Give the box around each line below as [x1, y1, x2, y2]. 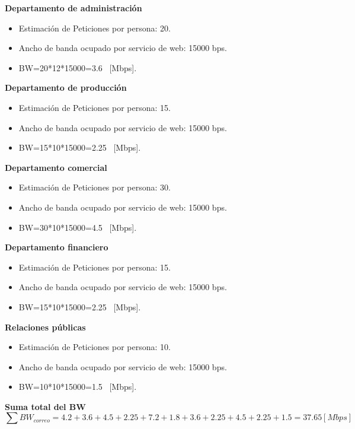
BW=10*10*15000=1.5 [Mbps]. [18, 380, 137, 393]
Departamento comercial [5, 161, 107, 173]
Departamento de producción [5, 81, 127, 94]
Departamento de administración [5, 2, 142, 14]
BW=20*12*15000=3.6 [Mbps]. [18, 61, 137, 74]
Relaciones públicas [5, 320, 86, 333]
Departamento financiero [5, 241, 108, 253]
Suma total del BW [5, 400, 86, 412]
